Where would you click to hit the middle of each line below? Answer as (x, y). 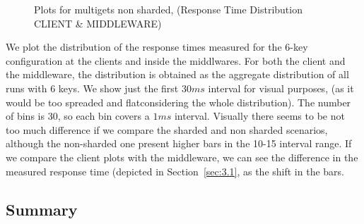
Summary (42, 209)
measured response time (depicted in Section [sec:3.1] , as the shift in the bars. (175, 171)
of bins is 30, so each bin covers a (78, 116)
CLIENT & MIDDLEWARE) (98, 23)
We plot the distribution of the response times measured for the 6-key (157, 47)
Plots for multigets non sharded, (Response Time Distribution (168, 9)
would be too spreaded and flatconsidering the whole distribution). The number (178, 102)
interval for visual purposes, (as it (281, 88)
